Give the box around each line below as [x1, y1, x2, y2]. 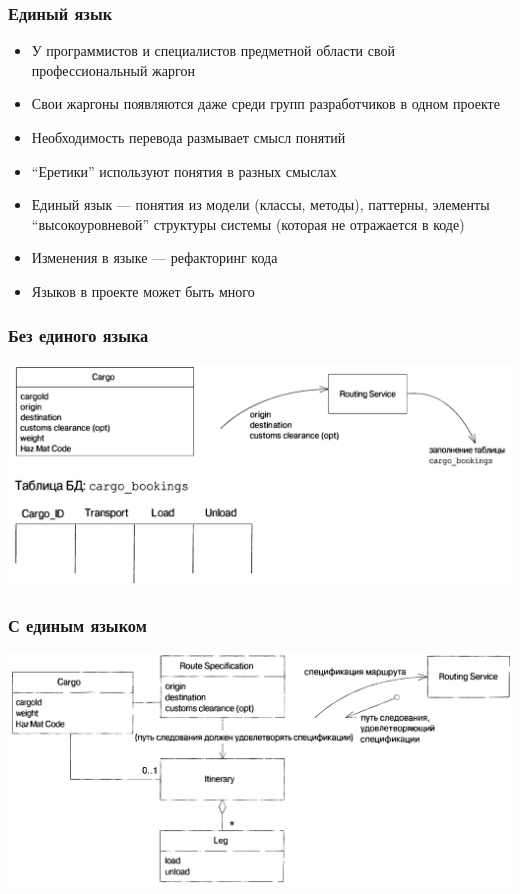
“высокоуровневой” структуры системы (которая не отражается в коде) [31, 213, 465, 234]
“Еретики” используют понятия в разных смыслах [31, 160, 337, 181]
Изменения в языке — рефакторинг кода [31, 247, 278, 268]
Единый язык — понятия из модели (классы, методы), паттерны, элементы [31, 194, 490, 215]
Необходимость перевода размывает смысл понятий [31, 127, 346, 147]
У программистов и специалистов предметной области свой [31, 40, 395, 61]
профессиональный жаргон [31, 59, 195, 80]
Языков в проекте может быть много [31, 280, 255, 301]
